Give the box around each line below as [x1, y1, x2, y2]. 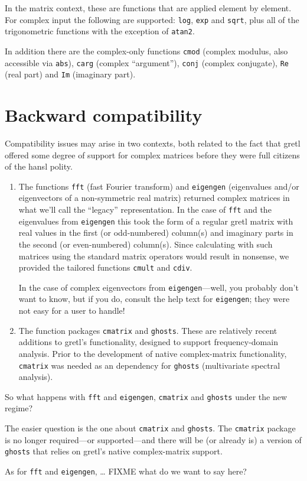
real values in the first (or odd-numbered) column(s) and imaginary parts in [18, 226, 293, 239]
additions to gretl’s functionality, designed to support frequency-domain [18, 336, 278, 348]
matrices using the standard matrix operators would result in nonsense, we [18, 249, 289, 262]
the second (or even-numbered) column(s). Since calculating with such [18, 238, 273, 250]
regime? [5, 402, 33, 414]
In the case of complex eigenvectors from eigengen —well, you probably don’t [18, 281, 299, 293]
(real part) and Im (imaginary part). [5, 68, 136, 80]
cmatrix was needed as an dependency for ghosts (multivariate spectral [18, 359, 280, 371]
